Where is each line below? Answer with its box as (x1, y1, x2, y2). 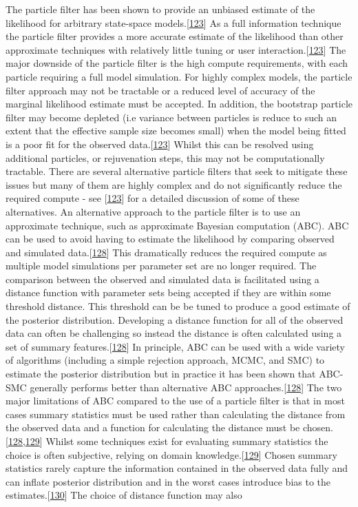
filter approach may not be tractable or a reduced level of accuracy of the (6, 83, 315, 97)
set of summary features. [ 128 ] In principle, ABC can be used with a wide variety (6, 339, 345, 353)
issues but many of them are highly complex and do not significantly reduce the (6, 177, 342, 192)
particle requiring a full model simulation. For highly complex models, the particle (6, 69, 352, 83)
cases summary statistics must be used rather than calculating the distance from (6, 406, 346, 421)
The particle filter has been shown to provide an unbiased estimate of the (6, 2, 315, 16)
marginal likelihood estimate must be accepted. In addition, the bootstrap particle (6, 96, 352, 111)
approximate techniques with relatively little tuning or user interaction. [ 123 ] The (6, 42, 346, 56)
